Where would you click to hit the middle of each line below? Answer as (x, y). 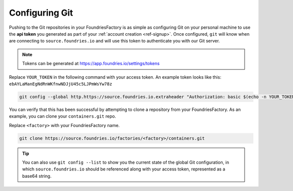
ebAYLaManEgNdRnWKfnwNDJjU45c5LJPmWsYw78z (61, 84)
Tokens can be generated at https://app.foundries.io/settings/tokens (91, 64)
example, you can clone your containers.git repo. (63, 116)
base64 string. (37, 176)
